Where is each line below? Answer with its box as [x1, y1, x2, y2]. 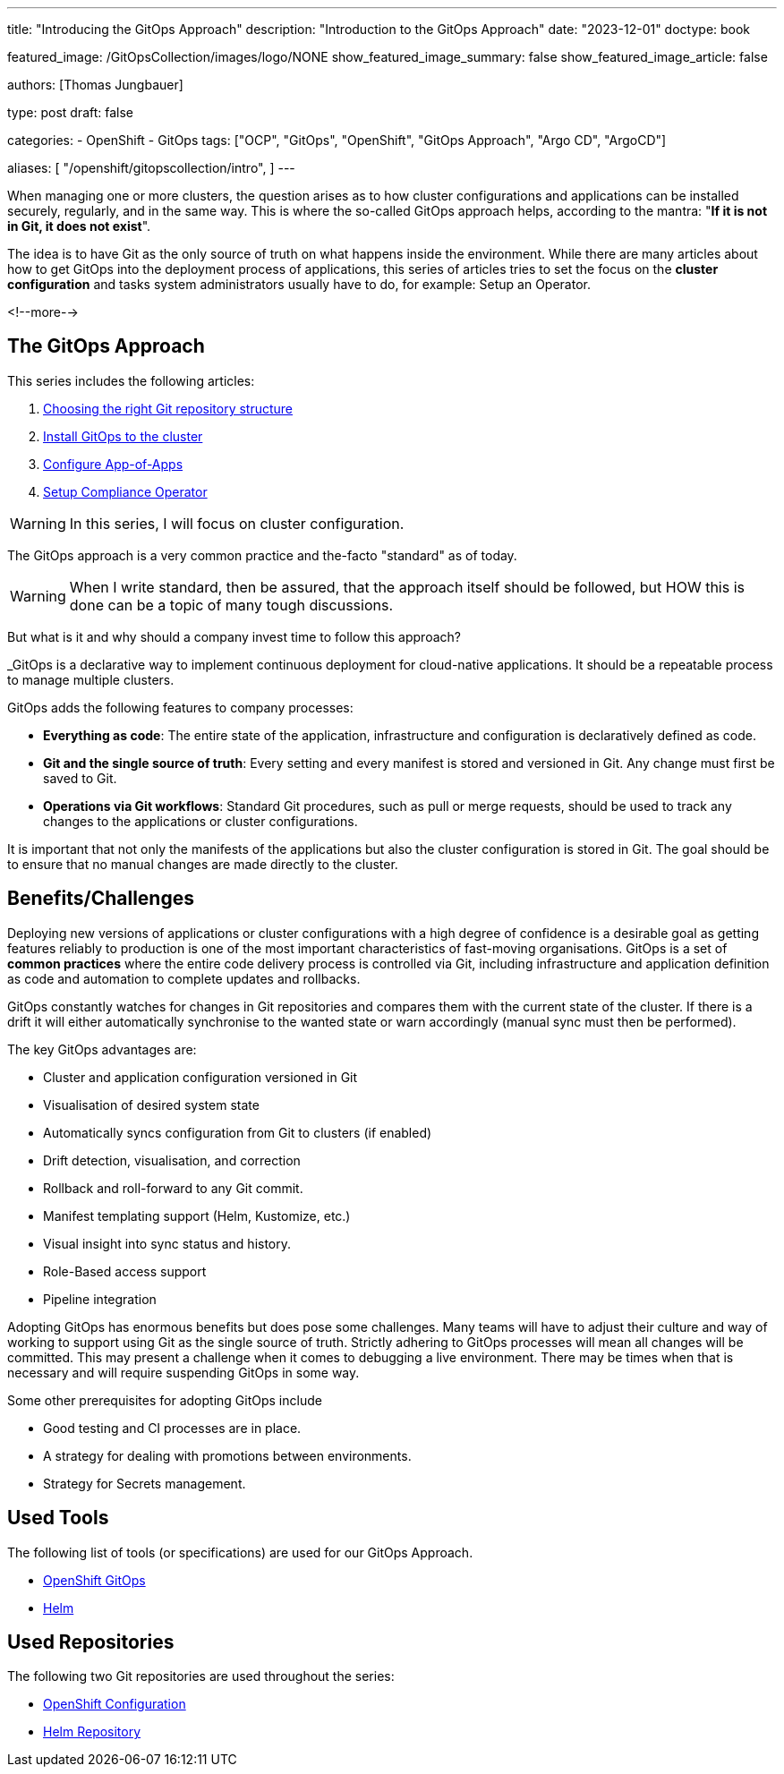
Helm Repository [43, 1724, 141, 1740]
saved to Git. [43, 770, 117, 786]
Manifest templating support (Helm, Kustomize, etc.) [43, 1207, 351, 1224]
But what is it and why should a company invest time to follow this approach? [7, 628, 461, 644]
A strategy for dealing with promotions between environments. [43, 1447, 412, 1463]
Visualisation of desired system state [43, 1096, 260, 1113]
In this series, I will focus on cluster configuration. [69, 514, 405, 533]
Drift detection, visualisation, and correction [43, 1152, 301, 1168]
